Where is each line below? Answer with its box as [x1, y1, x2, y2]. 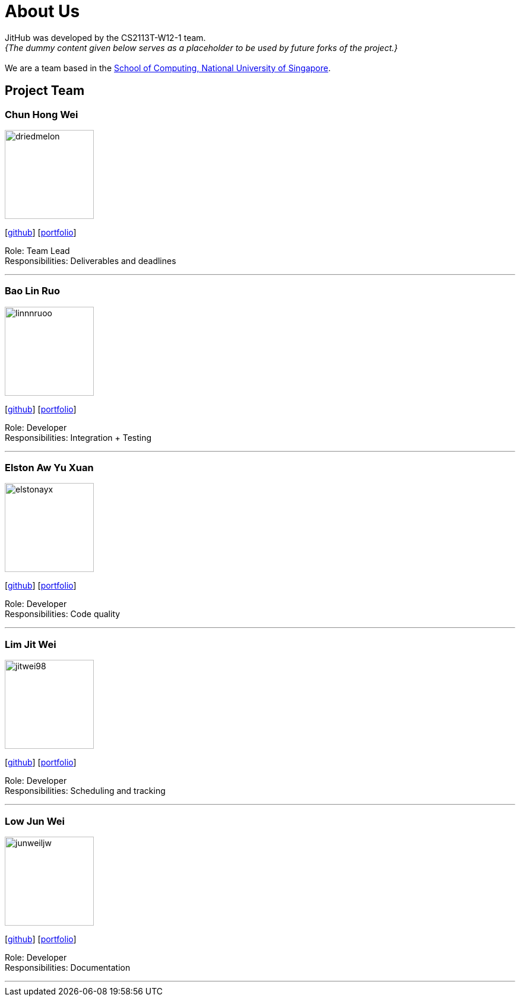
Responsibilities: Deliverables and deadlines [5, 255, 176, 266]
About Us [5, 1, 80, 21]
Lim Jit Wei [5, 638, 56, 650]
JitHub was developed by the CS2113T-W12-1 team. [5, 32, 206, 43]
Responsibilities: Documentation [5, 962, 131, 973]
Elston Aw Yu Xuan [5, 462, 94, 474]
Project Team [5, 83, 85, 98]
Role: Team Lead [5, 245, 70, 256]
